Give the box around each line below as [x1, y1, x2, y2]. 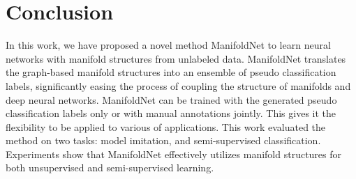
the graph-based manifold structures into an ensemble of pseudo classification [6, 65, 336, 79]
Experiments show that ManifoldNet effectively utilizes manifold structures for [6, 146, 342, 161]
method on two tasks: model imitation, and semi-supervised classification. [6, 133, 321, 148]
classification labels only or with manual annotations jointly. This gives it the [6, 106, 336, 120]
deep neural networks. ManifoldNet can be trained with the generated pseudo [6, 92, 337, 107]
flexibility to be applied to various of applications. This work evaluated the [6, 119, 326, 134]
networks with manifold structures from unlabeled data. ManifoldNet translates [6, 51, 346, 65]
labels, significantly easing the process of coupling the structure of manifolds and [6, 78, 351, 93]
